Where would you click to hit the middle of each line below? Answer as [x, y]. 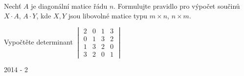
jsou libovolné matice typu [108, 15]
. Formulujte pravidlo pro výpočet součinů [177, 6]
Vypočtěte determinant [38, 41]
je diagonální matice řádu [69, 6]
